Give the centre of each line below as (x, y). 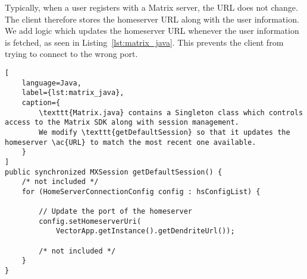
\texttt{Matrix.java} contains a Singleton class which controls (171, 112)
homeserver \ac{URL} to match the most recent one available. (131, 142)
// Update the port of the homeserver (115, 212)
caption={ (41, 102)
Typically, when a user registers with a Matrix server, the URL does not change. (151, 7)
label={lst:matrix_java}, (73, 93)
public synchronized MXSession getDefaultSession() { (114, 172)
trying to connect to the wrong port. (71, 54)
